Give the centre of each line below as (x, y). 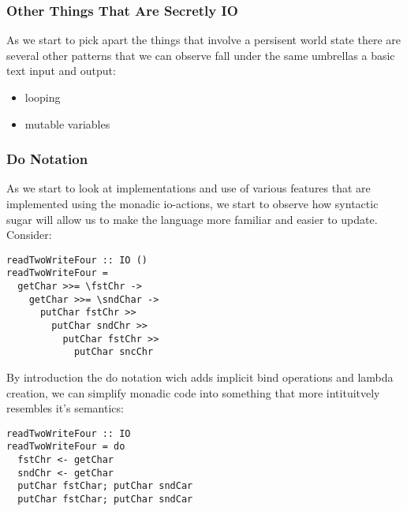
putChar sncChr (114, 352)
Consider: (29, 235)
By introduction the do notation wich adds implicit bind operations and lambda (200, 377)
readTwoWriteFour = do (66, 447)
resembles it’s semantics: (65, 408)
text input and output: (61, 71)
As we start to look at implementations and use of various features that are (189, 188)
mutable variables (67, 123)
